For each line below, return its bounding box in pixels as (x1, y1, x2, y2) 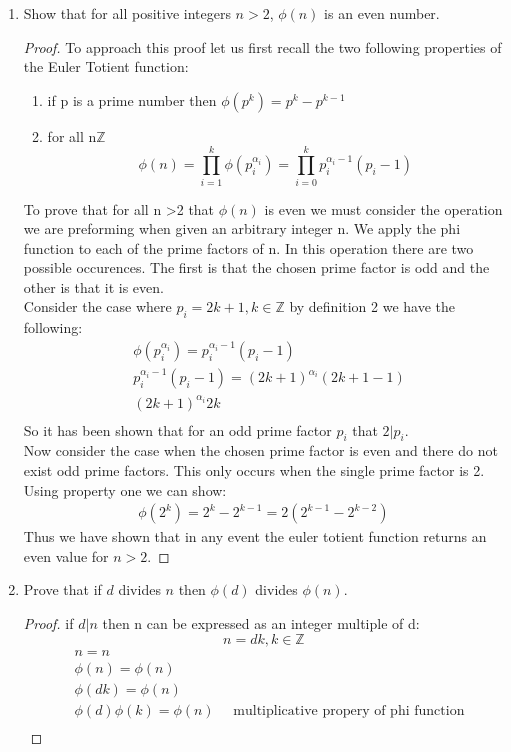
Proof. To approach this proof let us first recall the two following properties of (23, 36, 502, 57)
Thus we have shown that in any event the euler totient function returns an (23, 526, 487, 547)
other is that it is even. (23, 276, 164, 297)
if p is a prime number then (47, 89, 217, 110)
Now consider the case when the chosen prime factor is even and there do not (23, 440, 498, 461)
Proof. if (23, 613, 74, 634)
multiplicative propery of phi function (233, 703, 465, 718)
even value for (23, 545, 109, 566)
